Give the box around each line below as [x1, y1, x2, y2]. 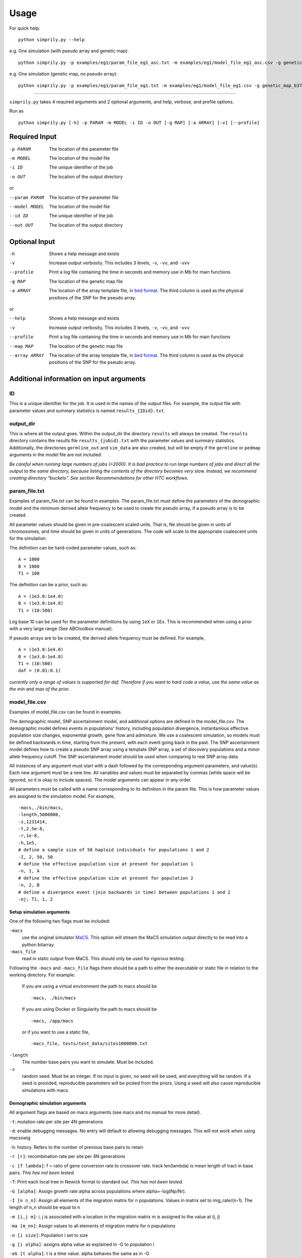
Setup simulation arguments [9, 909, 70, 915]
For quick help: [9, 25, 40, 31]
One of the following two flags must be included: [9, 918, 110, 924]
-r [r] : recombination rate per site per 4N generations [9, 1153, 125, 1159]
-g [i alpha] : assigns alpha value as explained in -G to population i [9, 1241, 155, 1247]
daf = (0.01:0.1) [18, 668, 61, 674]
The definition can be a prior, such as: [9, 582, 88, 588]
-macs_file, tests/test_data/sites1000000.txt [31, 1041, 148, 1047]
